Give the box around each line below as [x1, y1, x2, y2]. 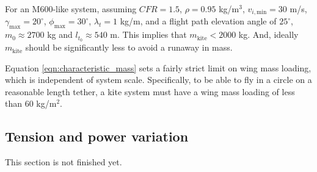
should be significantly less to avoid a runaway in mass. [25, 41, 233, 54]
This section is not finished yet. [5, 156, 122, 168]
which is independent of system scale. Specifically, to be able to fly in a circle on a [5, 73, 312, 86]
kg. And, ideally [238, 28, 299, 41]
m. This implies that [110, 28, 187, 41]
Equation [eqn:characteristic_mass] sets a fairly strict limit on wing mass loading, [5, 61, 312, 74]
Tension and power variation [5, 127, 189, 146]
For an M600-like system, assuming [5, 2, 137, 15]
